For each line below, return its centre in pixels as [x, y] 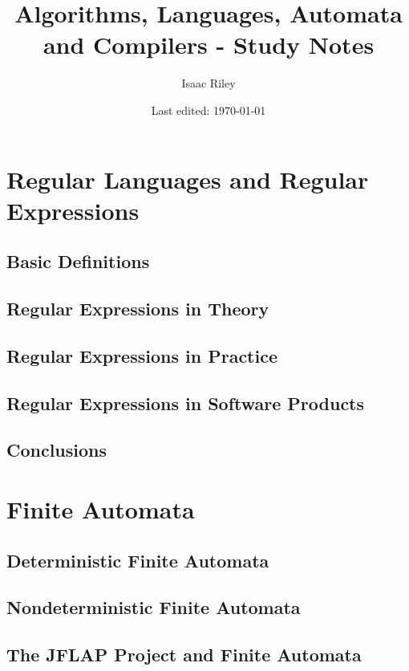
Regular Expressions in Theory [138, 309]
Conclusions [57, 450]
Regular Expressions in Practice [142, 355]
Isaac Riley [209, 83]
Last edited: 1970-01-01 [209, 110]
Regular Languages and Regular [188, 179]
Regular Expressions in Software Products [186, 403]
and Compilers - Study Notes [209, 45]
